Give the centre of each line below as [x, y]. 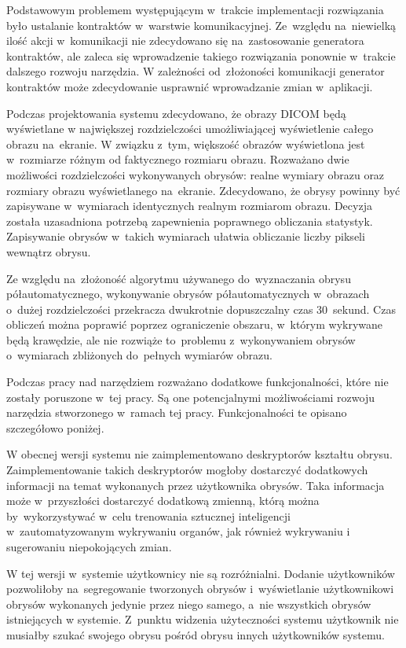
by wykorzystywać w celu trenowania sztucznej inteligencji [148, 515]
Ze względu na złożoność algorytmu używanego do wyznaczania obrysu [179, 278]
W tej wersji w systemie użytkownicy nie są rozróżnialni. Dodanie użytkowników [201, 573]
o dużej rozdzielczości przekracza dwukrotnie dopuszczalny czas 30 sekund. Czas [201, 309]
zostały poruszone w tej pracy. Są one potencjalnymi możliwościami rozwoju [190, 397]
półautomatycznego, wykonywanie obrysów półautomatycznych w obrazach [188, 294]
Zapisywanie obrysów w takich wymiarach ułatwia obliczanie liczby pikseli [186, 236]
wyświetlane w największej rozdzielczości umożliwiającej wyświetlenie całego [190, 129]
